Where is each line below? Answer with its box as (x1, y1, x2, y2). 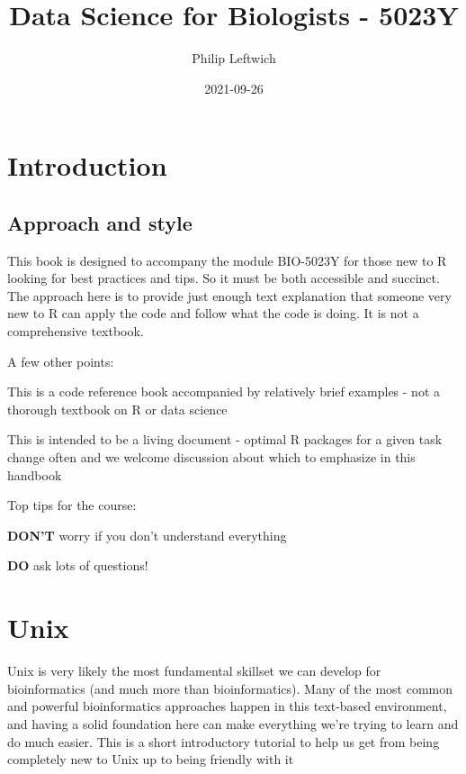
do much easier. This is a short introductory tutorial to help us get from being (7, 732, 440, 751)
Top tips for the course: (7, 496, 137, 514)
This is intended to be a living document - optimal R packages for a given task (7, 430, 443, 449)
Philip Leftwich (192, 49, 276, 68)
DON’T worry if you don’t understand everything (7, 525, 287, 544)
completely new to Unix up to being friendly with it (7, 750, 294, 769)
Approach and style (7, 208, 193, 236)
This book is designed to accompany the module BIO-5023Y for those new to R (7, 250, 447, 269)
